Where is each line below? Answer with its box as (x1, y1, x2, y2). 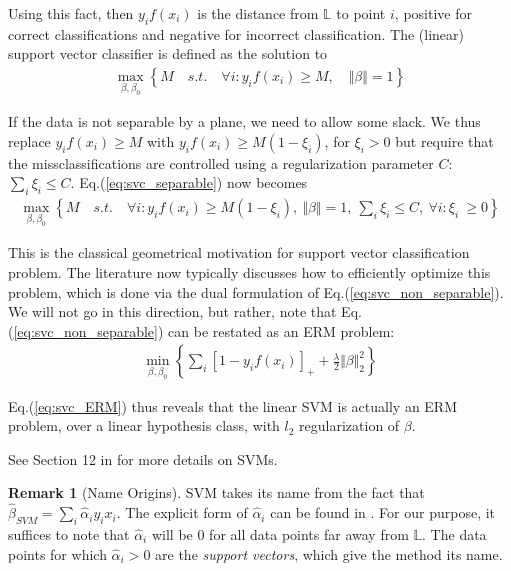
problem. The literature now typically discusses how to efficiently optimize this (8, 261, 491, 282)
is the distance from (197, 3, 319, 23)
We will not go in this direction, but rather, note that (8, 301, 337, 322)
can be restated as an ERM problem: (168, 320, 395, 341)
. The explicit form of (116, 502, 248, 523)
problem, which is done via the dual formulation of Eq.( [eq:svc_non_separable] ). (8, 281, 504, 302)
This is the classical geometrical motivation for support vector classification (8, 242, 470, 263)
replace (8, 130, 51, 151)
